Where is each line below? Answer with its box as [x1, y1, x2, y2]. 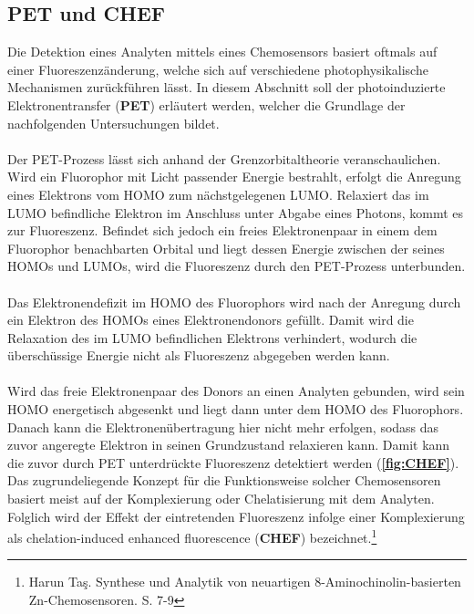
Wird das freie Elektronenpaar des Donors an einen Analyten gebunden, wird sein [7, 381, 465, 401]
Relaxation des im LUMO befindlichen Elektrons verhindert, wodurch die [7, 328, 417, 347]
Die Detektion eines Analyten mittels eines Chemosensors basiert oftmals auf [7, 42, 438, 61]
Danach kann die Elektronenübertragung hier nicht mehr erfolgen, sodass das [7, 417, 439, 436]
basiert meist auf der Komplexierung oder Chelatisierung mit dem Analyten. [7, 489, 435, 508]
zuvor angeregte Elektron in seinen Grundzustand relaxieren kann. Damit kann [7, 435, 450, 454]
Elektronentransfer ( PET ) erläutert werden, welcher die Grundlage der [7, 95, 406, 114]
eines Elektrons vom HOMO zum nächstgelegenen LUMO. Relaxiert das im [7, 184, 429, 203]
